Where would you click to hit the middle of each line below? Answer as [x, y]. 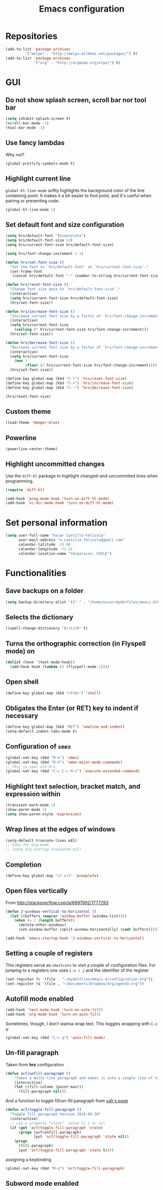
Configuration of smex [38, 747]
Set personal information [57, 522]
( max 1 [21, 361]
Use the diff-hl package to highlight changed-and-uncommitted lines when [82, 476]
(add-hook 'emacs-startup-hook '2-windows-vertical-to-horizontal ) [75, 938]
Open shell [22, 682]
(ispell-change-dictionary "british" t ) [47, 628]
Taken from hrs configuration [35, 1064]
